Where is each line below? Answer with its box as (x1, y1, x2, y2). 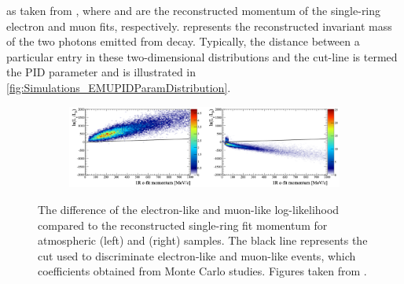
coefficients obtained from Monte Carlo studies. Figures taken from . (38, 263, 367, 279)
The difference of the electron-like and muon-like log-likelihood (38, 201, 340, 217)
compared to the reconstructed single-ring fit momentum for (38, 216, 328, 233)
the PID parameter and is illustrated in (6, 64, 196, 80)
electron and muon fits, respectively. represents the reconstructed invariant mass (6, 17, 392, 34)
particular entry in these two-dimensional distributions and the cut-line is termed (6, 48, 398, 65)
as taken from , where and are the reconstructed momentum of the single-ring (6, 2, 381, 18)
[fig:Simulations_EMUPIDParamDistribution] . (6, 79, 231, 95)
